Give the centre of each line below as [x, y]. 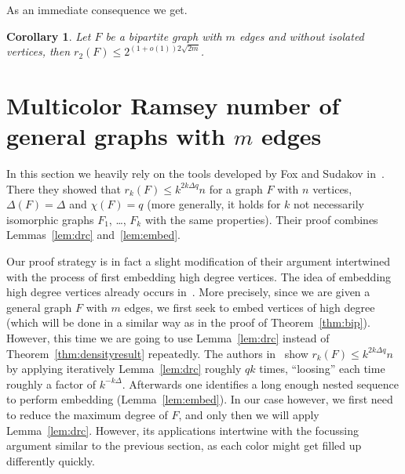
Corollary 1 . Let [49, 36]
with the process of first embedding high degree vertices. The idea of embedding [199, 276]
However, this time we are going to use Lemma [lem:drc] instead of [168, 338]
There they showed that [64, 188]
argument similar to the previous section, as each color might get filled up [184, 445]
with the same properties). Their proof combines [261, 219]
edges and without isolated [301, 36]
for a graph [236, 188]
